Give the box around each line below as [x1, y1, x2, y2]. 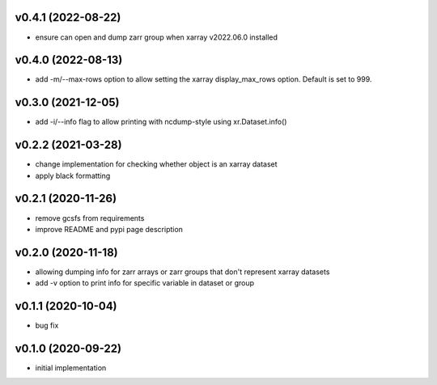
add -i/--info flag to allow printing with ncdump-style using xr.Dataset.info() [35, 117, 287, 127]
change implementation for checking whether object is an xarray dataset [35, 159, 278, 169]
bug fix [35, 320, 59, 331]
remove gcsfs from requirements [35, 213, 145, 222]
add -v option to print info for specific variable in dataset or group [35, 278, 255, 288]
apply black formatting [35, 171, 111, 180]
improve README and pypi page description [35, 224, 184, 234]
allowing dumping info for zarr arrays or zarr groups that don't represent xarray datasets [35, 267, 330, 277]
